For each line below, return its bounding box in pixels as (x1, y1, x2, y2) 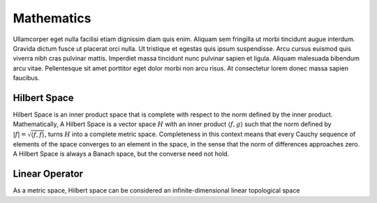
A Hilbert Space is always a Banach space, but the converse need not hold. (13, 150, 230, 158)
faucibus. (13, 74, 40, 82)
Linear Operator (13, 168, 84, 180)
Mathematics (13, 10, 91, 26)
